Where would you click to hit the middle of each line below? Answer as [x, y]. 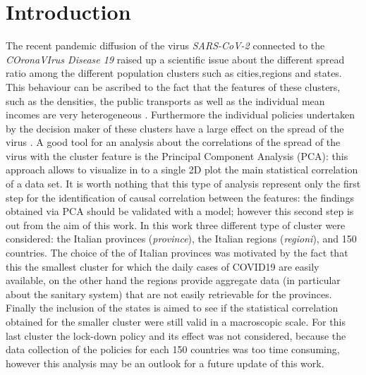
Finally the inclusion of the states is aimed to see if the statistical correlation [172, 308]
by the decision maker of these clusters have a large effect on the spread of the [175, 128]
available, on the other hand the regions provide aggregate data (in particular [173, 280]
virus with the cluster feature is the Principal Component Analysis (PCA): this [177, 155]
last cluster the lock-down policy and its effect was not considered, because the [176, 335]
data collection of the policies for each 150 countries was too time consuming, [173, 349]
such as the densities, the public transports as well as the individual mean [165, 100]
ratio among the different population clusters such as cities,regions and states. [174, 73]
